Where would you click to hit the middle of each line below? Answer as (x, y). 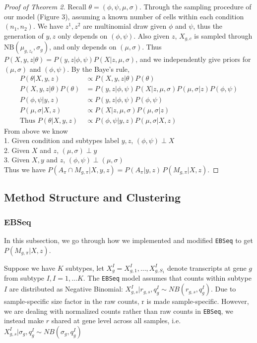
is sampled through (223, 35)
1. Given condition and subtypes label (62, 140)
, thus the (208, 26)
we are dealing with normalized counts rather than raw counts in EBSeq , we (119, 311)
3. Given (17, 160)
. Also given (152, 35)
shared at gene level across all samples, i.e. (116, 320)
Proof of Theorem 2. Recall (45, 6)
